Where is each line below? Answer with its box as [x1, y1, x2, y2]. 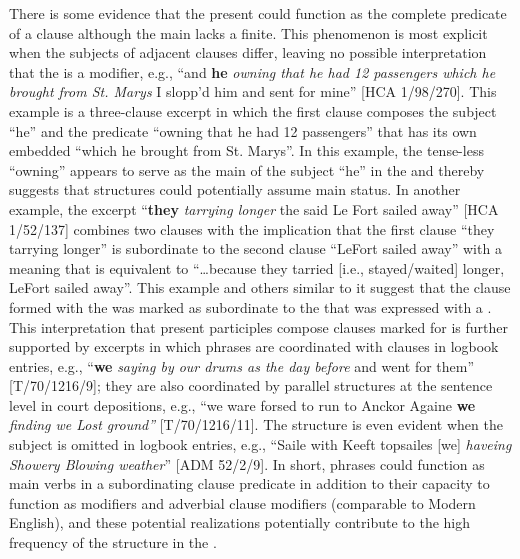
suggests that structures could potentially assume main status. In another [9, 179, 461, 200]
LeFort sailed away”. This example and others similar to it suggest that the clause [9, 277, 511, 298]
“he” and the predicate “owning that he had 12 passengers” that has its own [9, 120, 477, 141]
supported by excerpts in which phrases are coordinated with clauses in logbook [9, 336, 499, 357]
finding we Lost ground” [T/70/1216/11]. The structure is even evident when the [9, 414, 503, 435]
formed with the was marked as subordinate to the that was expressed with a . [9, 296, 492, 317]
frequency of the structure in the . [9, 532, 217, 553]
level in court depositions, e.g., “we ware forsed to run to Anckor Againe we [9, 394, 476, 415]
